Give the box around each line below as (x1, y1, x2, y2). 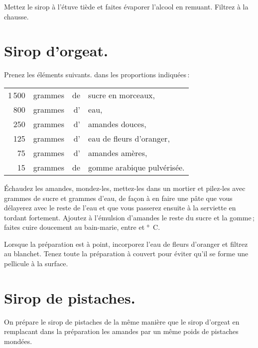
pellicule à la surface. (4, 258, 68, 269)
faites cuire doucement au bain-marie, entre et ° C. (4, 222, 160, 232)
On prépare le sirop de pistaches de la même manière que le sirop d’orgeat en (4, 316, 240, 327)
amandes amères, (88, 147, 147, 159)
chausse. (4, 11, 29, 21)
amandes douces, (88, 118, 146, 130)
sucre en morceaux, (88, 89, 155, 101)
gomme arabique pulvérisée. (88, 161, 185, 173)
